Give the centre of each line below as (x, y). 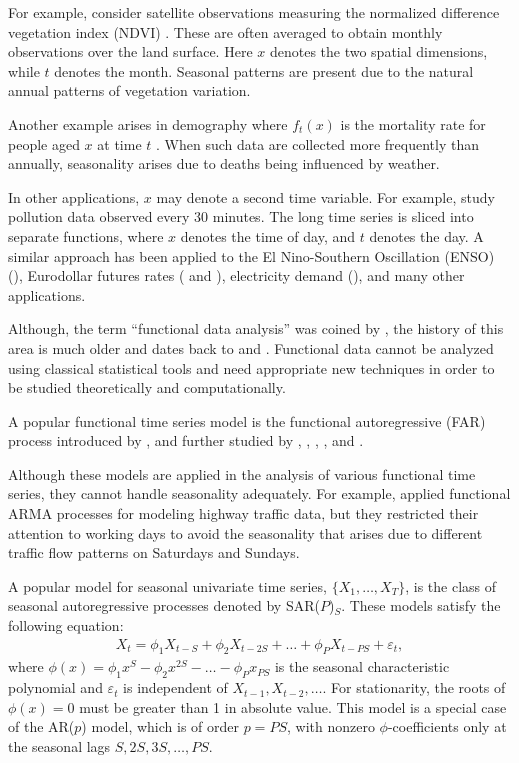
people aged (44, 143)
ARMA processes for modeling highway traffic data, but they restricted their (243, 513)
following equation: (66, 625)
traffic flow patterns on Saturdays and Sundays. (154, 552)
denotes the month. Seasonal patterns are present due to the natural (264, 70)
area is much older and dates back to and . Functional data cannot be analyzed (251, 347)
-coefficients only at (447, 726)
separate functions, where (86, 235)
